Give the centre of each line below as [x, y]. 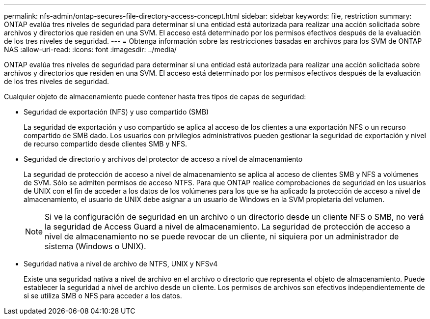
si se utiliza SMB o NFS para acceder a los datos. [103, 296]
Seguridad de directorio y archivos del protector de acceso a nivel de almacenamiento [163, 159]
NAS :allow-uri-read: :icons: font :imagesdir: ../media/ [90, 49]
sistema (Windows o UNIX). [95, 246]
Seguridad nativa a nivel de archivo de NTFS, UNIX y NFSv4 [121, 264]
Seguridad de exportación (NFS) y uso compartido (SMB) [116, 112]
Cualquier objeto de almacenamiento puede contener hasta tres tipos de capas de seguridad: [155, 97]
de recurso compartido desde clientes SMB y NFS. [106, 144]
